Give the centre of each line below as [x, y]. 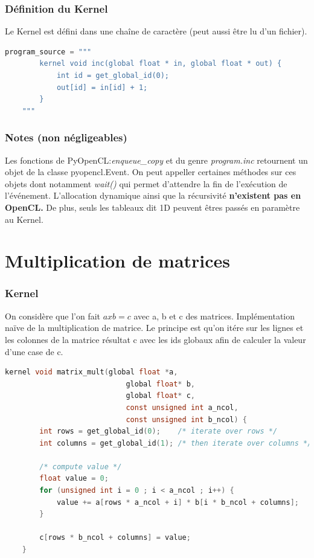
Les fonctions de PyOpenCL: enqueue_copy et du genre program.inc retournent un [156, 160]
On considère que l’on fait [53, 316]
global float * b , [161, 384]
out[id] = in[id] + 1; [102, 87]
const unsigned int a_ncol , [182, 407]
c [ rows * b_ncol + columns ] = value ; [115, 538]
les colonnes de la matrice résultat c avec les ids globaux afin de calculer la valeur [155, 339]
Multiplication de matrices [118, 261]
